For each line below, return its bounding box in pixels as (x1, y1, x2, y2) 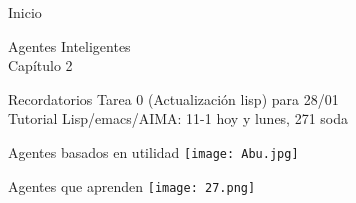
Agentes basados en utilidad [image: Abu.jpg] (8, 141, 299, 162)
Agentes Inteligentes (8, 35, 131, 56)
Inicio (8, 2, 42, 22)
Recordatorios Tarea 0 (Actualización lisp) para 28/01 (8, 88, 339, 109)
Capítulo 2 (8, 55, 73, 76)
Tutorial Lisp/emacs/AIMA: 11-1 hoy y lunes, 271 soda (8, 108, 349, 129)
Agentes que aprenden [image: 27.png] (8, 175, 256, 196)
